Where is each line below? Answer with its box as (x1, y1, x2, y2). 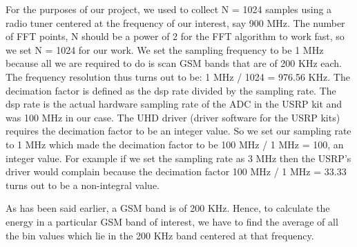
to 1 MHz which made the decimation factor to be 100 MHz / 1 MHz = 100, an (6, 137, 344, 151)
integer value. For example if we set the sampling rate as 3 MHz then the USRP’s (6, 150, 351, 165)
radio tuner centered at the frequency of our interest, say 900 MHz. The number (6, 15, 345, 30)
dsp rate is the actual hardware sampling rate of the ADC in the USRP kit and (6, 97, 342, 111)
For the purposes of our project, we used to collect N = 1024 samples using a (6, 2, 332, 16)
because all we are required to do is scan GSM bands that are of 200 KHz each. (6, 56, 342, 70)
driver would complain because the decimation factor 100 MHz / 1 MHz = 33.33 (6, 164, 347, 179)
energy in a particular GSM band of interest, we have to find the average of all (6, 214, 338, 228)
